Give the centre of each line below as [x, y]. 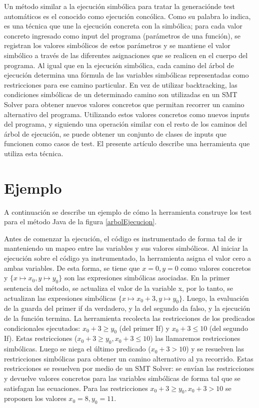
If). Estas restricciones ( [41, 338]
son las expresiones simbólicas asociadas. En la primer [147, 278]
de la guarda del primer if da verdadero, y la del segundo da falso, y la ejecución [127, 308]
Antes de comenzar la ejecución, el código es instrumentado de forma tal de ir [123, 238]
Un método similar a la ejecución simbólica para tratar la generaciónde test [120, 6]
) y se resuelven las [215, 349]
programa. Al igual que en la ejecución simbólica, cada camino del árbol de [119, 65]
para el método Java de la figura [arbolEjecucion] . [80, 222]
